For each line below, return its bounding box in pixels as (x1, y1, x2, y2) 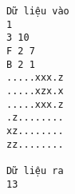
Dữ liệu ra (6, 164, 64, 176)
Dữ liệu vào (6, 6, 69, 17)
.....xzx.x (6, 85, 64, 97)
